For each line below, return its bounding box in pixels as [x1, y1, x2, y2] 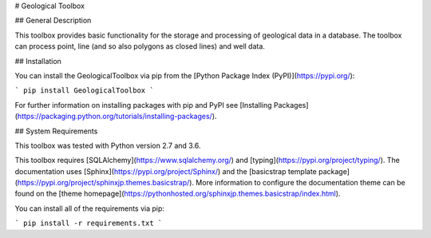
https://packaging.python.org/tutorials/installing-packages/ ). [17, 112, 217, 121]
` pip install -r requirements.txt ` [14, 219, 163, 228]
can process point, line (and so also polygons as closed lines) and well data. [14, 42, 265, 51]
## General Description [14, 16, 92, 26]
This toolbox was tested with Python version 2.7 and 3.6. [14, 141, 201, 150]
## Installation [14, 56, 61, 65]
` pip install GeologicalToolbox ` [14, 86, 155, 95]
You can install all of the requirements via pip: [14, 204, 165, 213]
